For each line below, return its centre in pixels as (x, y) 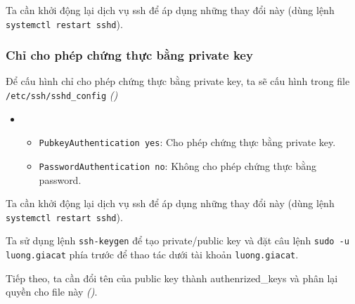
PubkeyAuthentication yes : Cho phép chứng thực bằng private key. (187, 142)
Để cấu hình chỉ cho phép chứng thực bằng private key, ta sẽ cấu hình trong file (178, 81)
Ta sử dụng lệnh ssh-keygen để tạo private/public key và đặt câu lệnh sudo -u (177, 240)
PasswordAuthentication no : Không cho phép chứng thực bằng (178, 165)
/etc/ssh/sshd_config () (62, 95)
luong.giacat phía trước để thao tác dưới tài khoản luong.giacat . (152, 255)
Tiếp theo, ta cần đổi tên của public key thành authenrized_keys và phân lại (172, 278)
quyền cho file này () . (52, 292)
